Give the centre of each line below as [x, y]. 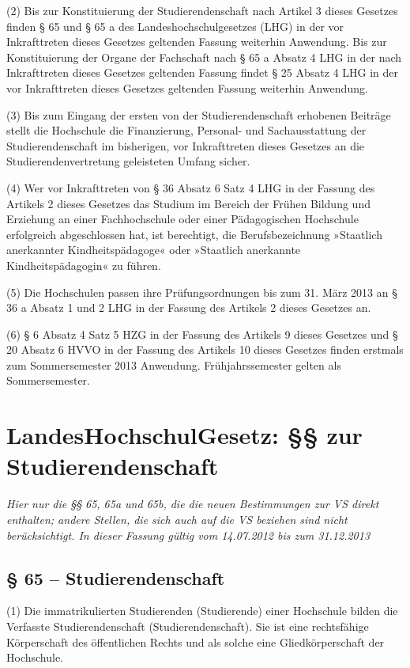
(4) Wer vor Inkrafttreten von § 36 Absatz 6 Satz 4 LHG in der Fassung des [191, 187]
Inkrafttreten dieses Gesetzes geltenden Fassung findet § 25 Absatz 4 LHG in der [203, 72]
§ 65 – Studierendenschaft [116, 577]
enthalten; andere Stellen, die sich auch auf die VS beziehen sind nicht [177, 519]
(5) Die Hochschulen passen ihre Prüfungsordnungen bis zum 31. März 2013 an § [202, 292]
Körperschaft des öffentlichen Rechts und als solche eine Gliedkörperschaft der [196, 641]
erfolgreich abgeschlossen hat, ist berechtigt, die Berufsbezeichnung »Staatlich [194, 234]
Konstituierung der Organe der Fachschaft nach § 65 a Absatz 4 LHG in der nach [204, 57]
